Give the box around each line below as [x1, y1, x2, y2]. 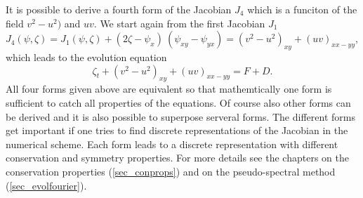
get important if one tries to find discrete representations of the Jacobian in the [6, 123, 348, 138]
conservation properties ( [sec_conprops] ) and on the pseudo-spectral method [6, 164, 336, 178]
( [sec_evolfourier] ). [6, 178, 87, 192]
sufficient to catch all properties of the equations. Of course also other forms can [6, 95, 351, 110]
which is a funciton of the [247, 2, 357, 16]
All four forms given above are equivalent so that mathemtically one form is [6, 81, 332, 96]
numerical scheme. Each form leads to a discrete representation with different [6, 136, 338, 151]
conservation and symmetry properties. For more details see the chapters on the [6, 150, 349, 165]
